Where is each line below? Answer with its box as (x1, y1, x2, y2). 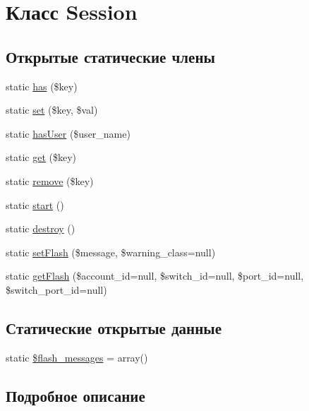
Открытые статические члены (6, 45, 215, 67)
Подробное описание (6, 384, 145, 406)
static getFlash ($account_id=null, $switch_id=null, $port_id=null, (6, 268, 304, 283)
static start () (6, 197, 64, 212)
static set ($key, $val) (6, 102, 98, 117)
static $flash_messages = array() (6, 350, 148, 364)
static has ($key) (6, 78, 78, 93)
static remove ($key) (6, 173, 94, 188)
